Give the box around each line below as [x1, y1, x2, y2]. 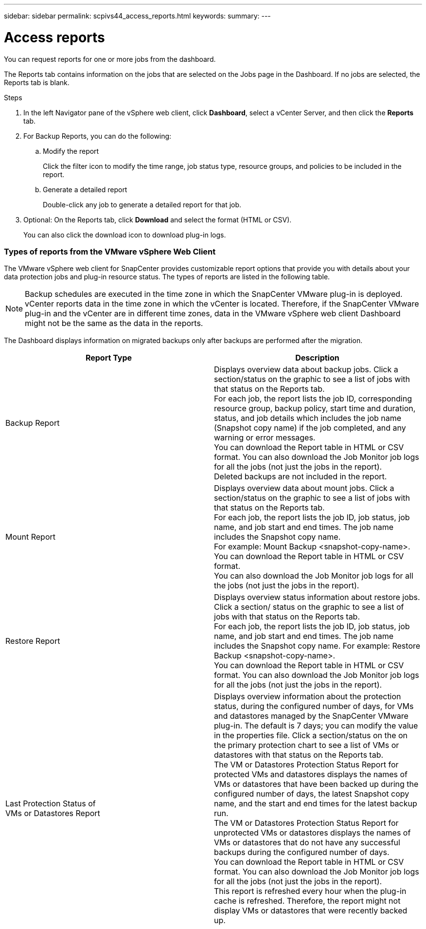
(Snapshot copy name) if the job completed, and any [214, 423, 406, 433]
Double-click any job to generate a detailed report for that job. [43, 200, 242, 209]
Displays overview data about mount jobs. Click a [214, 483, 394, 493]
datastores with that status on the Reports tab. [214, 750, 384, 760]
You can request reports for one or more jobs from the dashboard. [4, 55, 216, 63]
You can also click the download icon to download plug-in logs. [23, 230, 226, 239]
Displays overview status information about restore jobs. [214, 592, 420, 602]
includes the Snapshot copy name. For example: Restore [214, 641, 421, 651]
